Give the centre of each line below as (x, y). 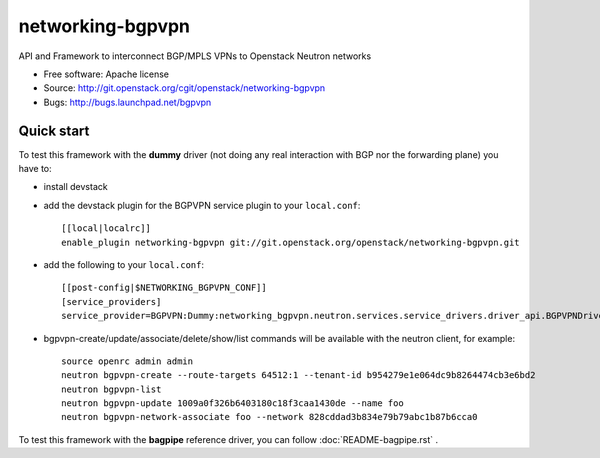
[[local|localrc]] (106, 228)
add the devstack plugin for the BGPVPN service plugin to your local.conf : (202, 205)
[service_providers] (111, 301)
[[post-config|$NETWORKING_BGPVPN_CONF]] (164, 288)
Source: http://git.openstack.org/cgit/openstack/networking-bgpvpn (184, 88)
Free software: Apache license (106, 74)
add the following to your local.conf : (124, 264)
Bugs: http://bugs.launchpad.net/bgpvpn (127, 102)
